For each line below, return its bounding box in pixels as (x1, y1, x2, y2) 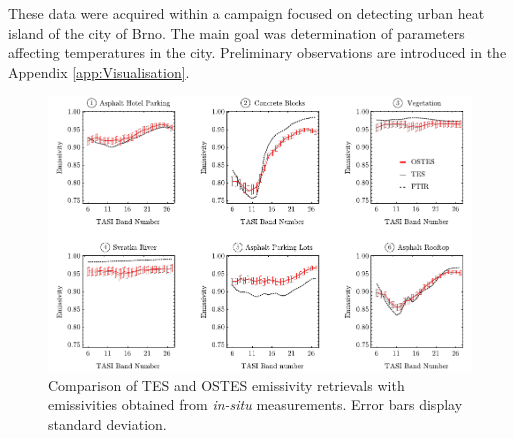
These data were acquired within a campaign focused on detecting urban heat (8, 3, 485, 23)
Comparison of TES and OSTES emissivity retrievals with (48, 374, 405, 395)
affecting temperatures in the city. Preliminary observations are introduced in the (8, 42, 507, 63)
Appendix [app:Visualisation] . (8, 61, 190, 82)
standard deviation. (48, 413, 167, 434)
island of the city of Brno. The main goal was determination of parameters (8, 22, 465, 43)
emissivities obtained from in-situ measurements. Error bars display (48, 394, 463, 415)
